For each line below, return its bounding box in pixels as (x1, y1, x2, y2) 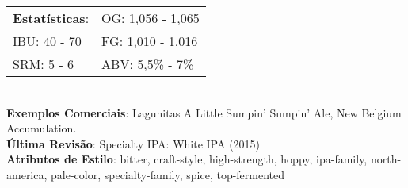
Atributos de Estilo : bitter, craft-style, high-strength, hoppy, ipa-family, (6, 151, 368, 167)
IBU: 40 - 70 (13, 32, 82, 50)
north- (370, 151, 402, 167)
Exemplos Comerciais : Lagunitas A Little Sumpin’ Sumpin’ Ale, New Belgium (6, 104, 402, 121)
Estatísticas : (13, 9, 90, 27)
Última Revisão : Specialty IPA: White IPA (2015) (6, 135, 261, 152)
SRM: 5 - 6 (13, 55, 74, 73)
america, (6, 166, 48, 182)
